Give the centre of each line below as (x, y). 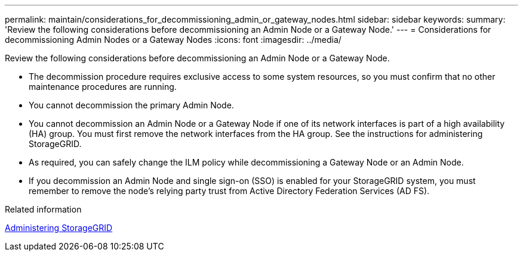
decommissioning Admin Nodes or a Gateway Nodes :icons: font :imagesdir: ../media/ (173, 40)
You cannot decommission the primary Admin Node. (131, 105)
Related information (43, 209)
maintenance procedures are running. (103, 87)
